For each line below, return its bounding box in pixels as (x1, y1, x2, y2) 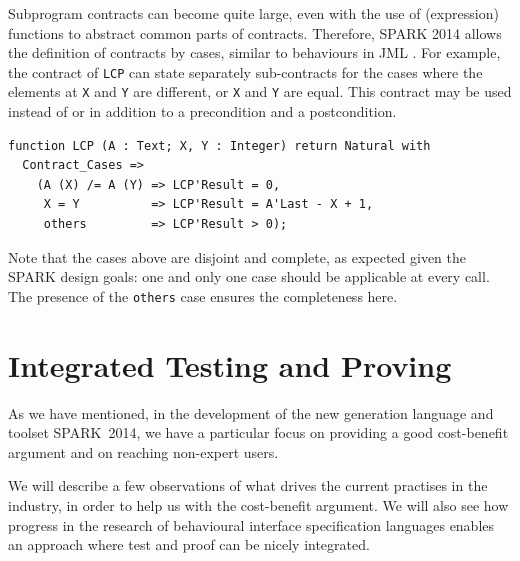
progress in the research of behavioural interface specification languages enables (8, 514, 495, 535)
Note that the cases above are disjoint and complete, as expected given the (8, 246, 467, 267)
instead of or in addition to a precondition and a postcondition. (8, 101, 397, 122)
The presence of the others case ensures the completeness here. (8, 285, 398, 306)
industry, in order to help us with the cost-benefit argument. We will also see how (8, 495, 509, 515)
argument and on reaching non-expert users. (8, 441, 279, 462)
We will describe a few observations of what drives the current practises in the (8, 475, 488, 496)
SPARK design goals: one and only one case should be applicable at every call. (8, 266, 490, 287)
